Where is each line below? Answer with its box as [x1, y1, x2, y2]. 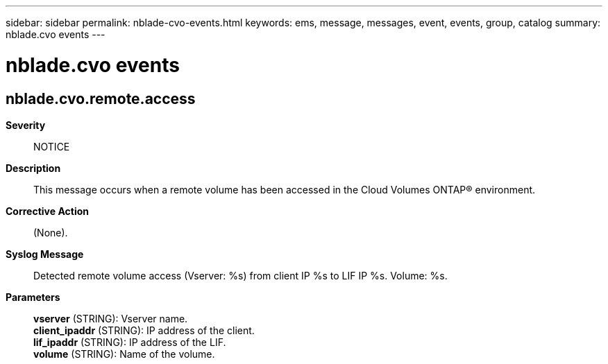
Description [6, 162, 61, 174]
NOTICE [33, 140, 70, 153]
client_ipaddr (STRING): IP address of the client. [33, 324, 255, 336]
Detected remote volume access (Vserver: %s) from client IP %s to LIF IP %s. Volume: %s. [33, 269, 448, 281]
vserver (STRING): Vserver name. [33, 312, 188, 324]
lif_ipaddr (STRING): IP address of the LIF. [33, 336, 226, 348]
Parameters [6, 291, 60, 303]
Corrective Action [6, 205, 89, 217]
